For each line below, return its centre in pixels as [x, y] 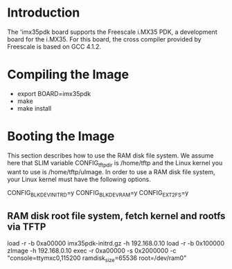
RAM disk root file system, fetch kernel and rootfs [116, 216]
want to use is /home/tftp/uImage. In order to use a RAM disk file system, [111, 171]
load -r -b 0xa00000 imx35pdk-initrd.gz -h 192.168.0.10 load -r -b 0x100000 [116, 243]
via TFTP [27, 226]
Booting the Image [61, 137]
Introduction [44, 13]
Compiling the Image [68, 75]
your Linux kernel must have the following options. [79, 179]
